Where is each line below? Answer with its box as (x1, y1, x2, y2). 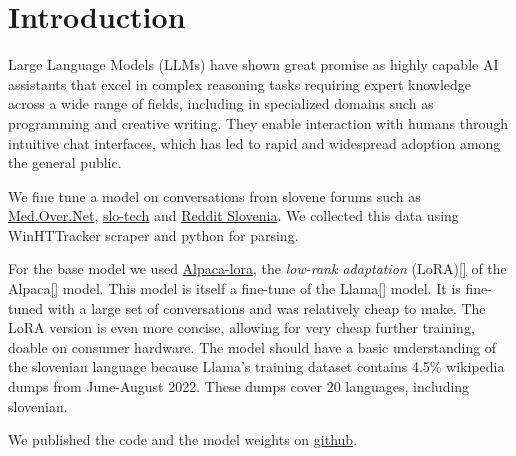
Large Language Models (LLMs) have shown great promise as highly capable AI (8, 54, 499, 75)
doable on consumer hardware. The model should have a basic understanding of (8, 336, 497, 357)
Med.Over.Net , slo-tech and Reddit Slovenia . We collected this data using (8, 205, 459, 226)
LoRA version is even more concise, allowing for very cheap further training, (8, 317, 475, 338)
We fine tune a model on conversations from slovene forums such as (8, 185, 421, 206)
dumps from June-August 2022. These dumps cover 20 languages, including (8, 376, 470, 397)
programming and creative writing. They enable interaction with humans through (8, 112, 509, 133)
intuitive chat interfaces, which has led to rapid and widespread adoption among (8, 132, 501, 153)
